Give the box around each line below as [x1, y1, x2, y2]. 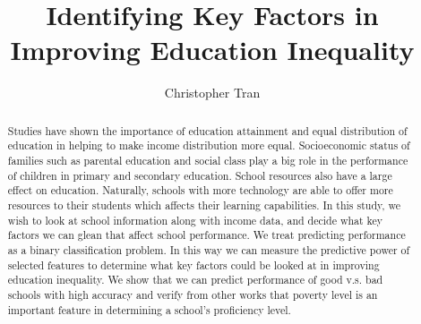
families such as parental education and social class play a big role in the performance [7, 153, 408, 168]
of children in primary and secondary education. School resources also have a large [7, 167, 392, 183]
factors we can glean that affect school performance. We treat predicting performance [7, 227, 406, 243]
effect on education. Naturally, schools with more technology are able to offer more [7, 183, 393, 198]
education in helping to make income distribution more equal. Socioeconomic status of [7, 138, 410, 153]
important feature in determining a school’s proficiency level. [7, 302, 291, 317]
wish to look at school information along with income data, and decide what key [7, 212, 383, 227]
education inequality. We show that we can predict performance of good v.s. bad [7, 272, 383, 287]
